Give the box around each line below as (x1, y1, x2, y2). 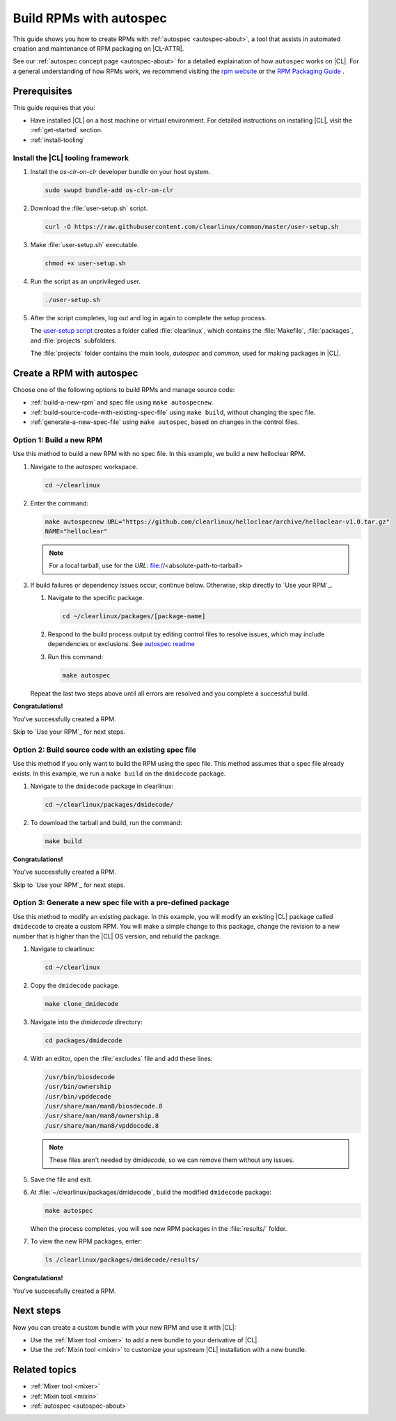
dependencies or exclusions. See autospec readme (47, 640, 195, 648)
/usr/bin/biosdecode (45, 1073, 115, 1081)
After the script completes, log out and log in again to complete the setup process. (30, 313, 267, 322)
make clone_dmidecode (45, 1000, 119, 1007)
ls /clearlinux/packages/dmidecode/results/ (45, 1256, 200, 1264)
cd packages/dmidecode (45, 1036, 122, 1044)
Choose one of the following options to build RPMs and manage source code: (13, 385, 235, 393)
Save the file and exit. (30, 1175, 93, 1184)
